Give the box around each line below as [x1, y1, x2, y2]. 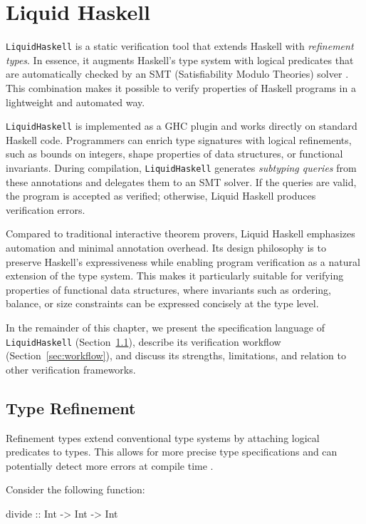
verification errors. [6, 202, 85, 217]
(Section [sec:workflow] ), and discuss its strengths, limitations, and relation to [6, 348, 346, 363]
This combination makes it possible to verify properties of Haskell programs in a [6, 80, 356, 95]
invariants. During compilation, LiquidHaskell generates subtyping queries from [6, 160, 357, 175]
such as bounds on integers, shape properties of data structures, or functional [6, 146, 343, 161]
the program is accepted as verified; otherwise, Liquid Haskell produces [6, 188, 316, 203]
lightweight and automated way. [6, 94, 145, 109]
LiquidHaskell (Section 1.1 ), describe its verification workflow [6, 334, 281, 349]
